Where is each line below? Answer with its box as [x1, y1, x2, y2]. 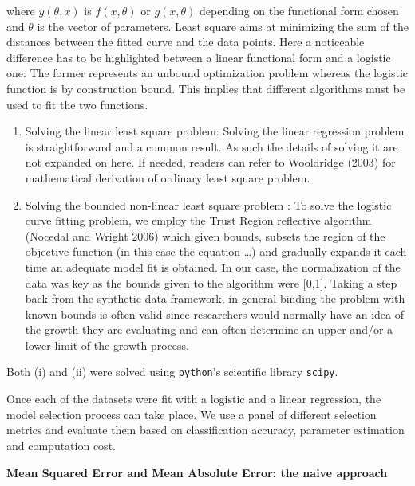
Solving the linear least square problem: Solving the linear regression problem [25, 123, 405, 139]
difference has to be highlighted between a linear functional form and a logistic [6, 49, 391, 65]
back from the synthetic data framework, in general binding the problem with [25, 290, 405, 307]
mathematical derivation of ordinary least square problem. [25, 169, 310, 186]
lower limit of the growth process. [25, 336, 189, 353]
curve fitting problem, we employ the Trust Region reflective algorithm [25, 212, 372, 229]
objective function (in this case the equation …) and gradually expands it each [25, 243, 407, 260]
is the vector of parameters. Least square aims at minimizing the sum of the [37, 18, 409, 34]
